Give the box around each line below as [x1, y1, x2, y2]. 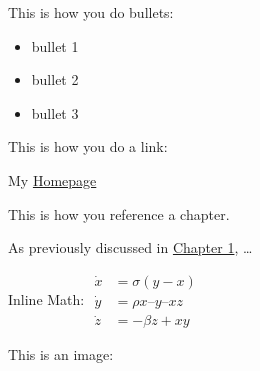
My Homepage [8, 169, 97, 190]
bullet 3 [31, 102, 79, 123]
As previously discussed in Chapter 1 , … [8, 237, 253, 258]
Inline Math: [8, 289, 85, 310]
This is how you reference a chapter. [8, 203, 230, 224]
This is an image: [8, 344, 114, 365]
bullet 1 [31, 35, 79, 56]
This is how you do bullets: [8, 2, 174, 22]
